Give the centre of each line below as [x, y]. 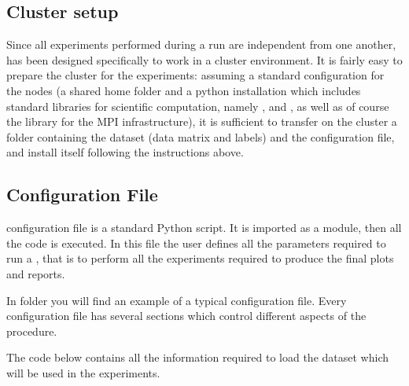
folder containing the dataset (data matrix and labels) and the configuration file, [201, 136]
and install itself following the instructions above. [125, 152]
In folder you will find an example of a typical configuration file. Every [177, 300]
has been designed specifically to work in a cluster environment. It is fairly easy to [204, 59]
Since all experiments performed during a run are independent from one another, [201, 44]
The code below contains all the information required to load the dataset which [197, 357]
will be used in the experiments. [83, 372]
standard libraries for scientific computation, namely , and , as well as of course [198, 106]
